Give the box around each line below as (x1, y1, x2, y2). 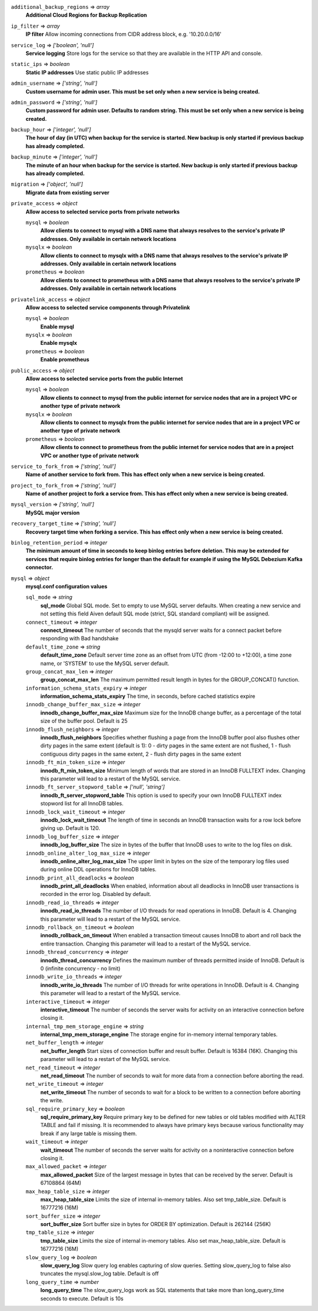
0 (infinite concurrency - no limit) (40, 964, 121, 972)
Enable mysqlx (40, 340, 78, 347)
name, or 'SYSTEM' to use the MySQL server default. (40, 660, 170, 667)
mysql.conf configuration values (25, 583, 108, 589)
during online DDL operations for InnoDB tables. (40, 866, 157, 873)
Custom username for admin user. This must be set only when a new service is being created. (25, 88, 260, 95)
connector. (25, 564, 53, 571)
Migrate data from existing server (25, 189, 110, 196)
